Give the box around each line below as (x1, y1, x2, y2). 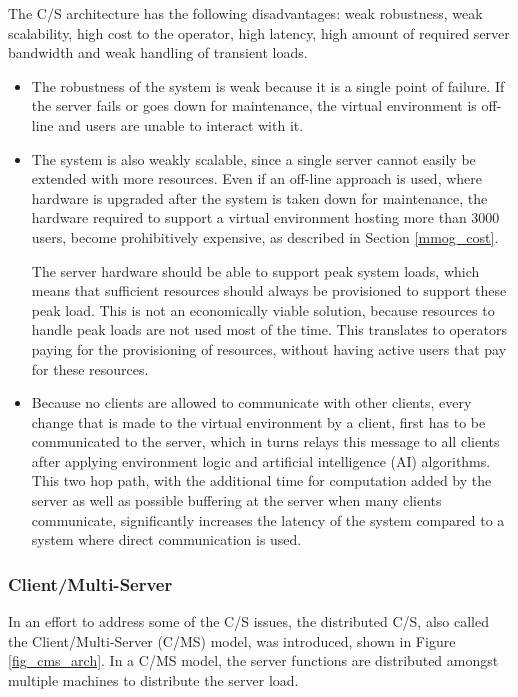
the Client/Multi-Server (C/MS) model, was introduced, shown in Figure (8, 630, 456, 651)
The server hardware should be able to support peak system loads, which (31, 260, 480, 281)
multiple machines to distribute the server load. (8, 669, 299, 690)
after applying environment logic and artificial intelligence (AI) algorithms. (31, 450, 491, 471)
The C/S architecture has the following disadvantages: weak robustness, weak (8, 3, 483, 23)
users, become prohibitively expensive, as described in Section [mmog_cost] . (31, 226, 499, 247)
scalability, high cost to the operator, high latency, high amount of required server (8, 22, 510, 43)
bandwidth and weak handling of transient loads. (8, 42, 308, 63)
